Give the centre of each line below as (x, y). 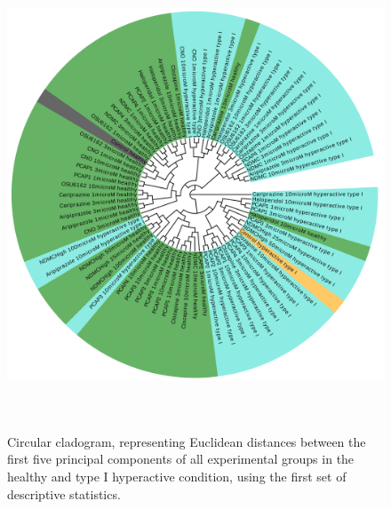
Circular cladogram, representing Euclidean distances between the (187, 441)
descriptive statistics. (64, 493)
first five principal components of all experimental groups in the (181, 459)
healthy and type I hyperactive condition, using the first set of (177, 476)
